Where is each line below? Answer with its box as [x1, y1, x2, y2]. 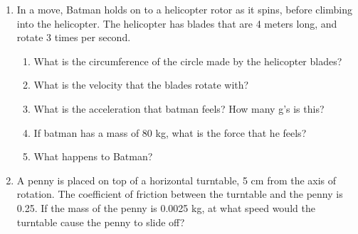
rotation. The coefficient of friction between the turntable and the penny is [16, 186, 343, 201]
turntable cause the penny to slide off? [16, 214, 185, 229]
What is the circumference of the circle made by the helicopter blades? [33, 53, 342, 68]
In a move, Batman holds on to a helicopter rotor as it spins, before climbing [16, 2, 352, 16]
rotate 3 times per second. [16, 30, 131, 45]
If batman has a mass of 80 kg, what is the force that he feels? [33, 125, 307, 140]
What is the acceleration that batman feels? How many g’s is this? [33, 101, 325, 116]
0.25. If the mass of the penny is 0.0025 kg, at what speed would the [16, 200, 315, 215]
